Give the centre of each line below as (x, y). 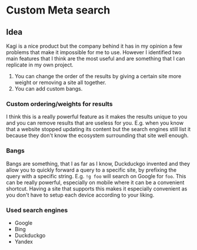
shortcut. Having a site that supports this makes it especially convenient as (97, 188)
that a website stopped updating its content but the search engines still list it (98, 129)
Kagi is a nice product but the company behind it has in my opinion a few (94, 46)
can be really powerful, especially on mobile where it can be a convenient (95, 182)
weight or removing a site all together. (60, 82)
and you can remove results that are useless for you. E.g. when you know (95, 123)
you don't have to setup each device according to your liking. (80, 195)
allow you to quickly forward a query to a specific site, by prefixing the (91, 170)
